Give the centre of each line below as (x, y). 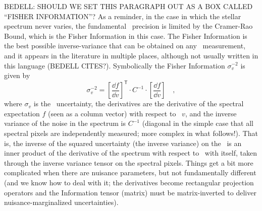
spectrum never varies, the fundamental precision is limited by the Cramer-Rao (128, 26)
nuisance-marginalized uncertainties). (61, 202)
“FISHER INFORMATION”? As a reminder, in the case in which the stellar (123, 16)
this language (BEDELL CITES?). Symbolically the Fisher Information (115, 65)
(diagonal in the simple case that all (198, 123)
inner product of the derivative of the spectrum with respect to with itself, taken (130, 153)
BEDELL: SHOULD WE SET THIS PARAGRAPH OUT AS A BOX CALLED (128, 6)
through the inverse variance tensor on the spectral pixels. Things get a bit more (129, 162)
